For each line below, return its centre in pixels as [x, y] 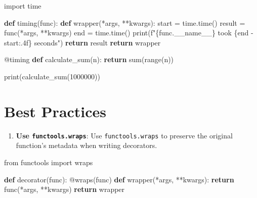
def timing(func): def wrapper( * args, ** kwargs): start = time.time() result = [125, 22]
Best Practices [55, 111]
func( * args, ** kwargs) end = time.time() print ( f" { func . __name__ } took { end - [129, 33]
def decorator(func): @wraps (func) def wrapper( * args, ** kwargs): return [119, 179]
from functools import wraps [49, 162]
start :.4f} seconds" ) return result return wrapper [82, 42]
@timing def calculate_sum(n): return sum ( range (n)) [89, 59]
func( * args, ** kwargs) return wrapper [65, 189]
